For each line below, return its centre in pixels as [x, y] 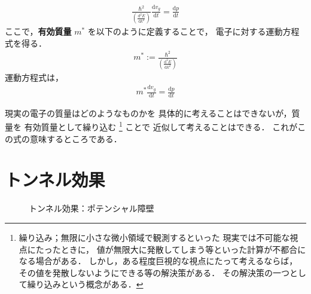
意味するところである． [76, 138]
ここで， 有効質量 [38, 31]
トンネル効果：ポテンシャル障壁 [92, 208]
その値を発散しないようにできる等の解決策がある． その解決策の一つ [154, 272]
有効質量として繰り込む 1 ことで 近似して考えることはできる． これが [161, 126]
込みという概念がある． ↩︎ [94, 284]
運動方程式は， [34, 77]
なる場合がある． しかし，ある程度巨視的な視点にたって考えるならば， [158, 261]
